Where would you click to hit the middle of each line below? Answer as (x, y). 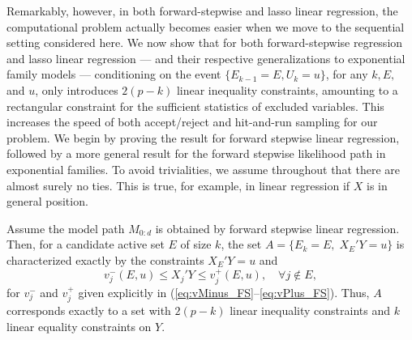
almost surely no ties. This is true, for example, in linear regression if (178, 185)
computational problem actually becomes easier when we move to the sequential (206, 26)
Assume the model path (66, 228)
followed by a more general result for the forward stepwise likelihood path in (196, 153)
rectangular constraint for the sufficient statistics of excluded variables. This (195, 106)
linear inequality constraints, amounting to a (287, 89)
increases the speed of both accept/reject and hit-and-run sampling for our (192, 122)
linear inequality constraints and (310, 310)
